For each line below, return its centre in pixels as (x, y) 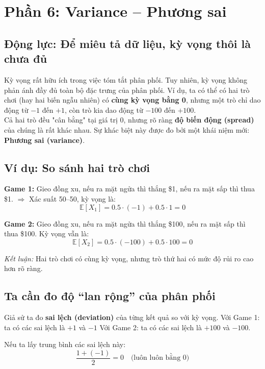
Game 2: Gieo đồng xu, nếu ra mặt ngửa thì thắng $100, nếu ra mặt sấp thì (125, 223)
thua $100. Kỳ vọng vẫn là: (47, 233)
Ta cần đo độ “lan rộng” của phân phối (110, 296)
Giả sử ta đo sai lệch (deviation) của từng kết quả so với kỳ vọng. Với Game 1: (132, 317)
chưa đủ (26, 58)
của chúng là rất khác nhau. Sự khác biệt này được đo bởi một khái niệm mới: (127, 129)
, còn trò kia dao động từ (104, 109)
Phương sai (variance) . (45, 140)
